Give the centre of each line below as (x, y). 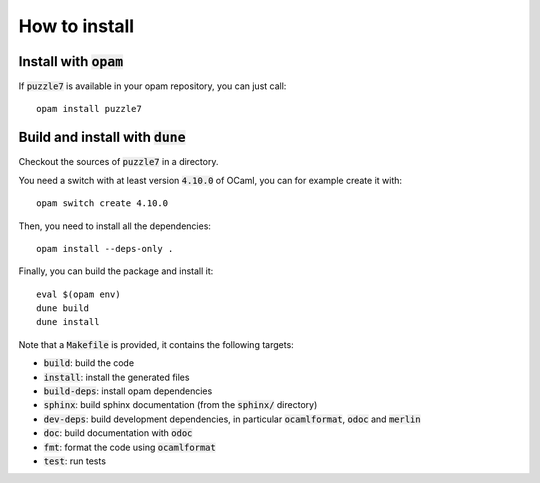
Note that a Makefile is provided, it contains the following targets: (156, 344)
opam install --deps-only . (105, 248)
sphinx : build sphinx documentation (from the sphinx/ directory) (180, 405)
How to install (76, 26)
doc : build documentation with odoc (118, 433)
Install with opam (71, 61)
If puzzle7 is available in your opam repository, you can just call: (152, 86)
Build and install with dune (102, 137)
